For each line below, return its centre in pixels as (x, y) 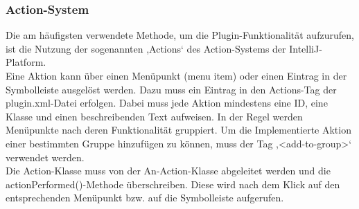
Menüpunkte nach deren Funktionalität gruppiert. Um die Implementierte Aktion (178, 130)
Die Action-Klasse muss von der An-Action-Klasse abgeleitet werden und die (168, 171)
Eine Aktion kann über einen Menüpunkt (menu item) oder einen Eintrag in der (176, 75)
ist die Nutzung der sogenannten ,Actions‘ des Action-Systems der (146, 48)
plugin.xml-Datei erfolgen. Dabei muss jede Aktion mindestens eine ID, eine (167, 103)
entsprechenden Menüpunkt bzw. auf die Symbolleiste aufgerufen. (145, 198)
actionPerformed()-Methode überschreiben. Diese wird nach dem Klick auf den (173, 184)
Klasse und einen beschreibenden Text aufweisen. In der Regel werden (154, 116)
